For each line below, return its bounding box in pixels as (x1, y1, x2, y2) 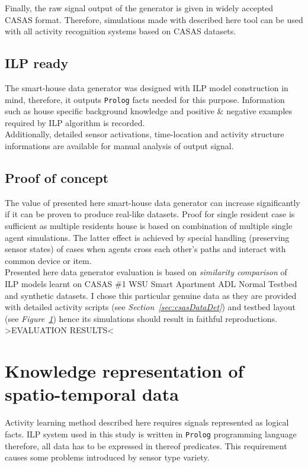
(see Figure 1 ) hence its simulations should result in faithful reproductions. (5, 312, 278, 324)
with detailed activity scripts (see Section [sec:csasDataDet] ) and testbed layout (5, 301, 296, 313)
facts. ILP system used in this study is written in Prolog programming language (5, 427, 297, 440)
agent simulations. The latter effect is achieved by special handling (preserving (5, 231, 290, 243)
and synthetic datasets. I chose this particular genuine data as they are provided (5, 289, 297, 301)
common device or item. (5, 254, 92, 266)
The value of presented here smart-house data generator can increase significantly (5, 196, 300, 208)
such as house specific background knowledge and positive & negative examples (5, 105, 293, 117)
